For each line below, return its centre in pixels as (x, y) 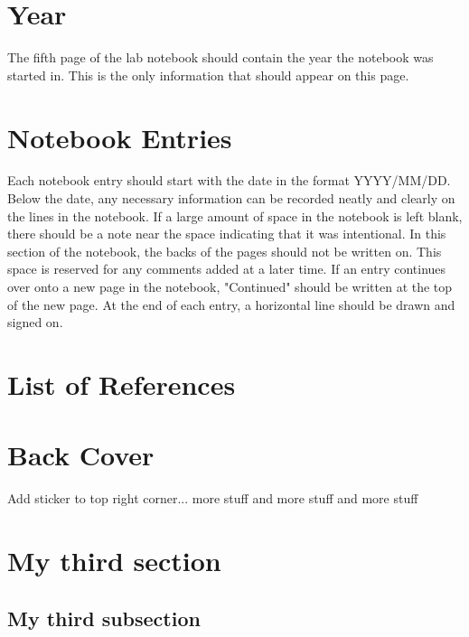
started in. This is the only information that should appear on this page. (208, 75)
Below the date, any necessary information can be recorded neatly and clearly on (231, 198)
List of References (122, 384)
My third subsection (104, 618)
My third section (114, 561)
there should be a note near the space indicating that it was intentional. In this (227, 234)
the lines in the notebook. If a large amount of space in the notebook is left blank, (235, 215)
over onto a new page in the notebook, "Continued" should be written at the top (230, 286)
